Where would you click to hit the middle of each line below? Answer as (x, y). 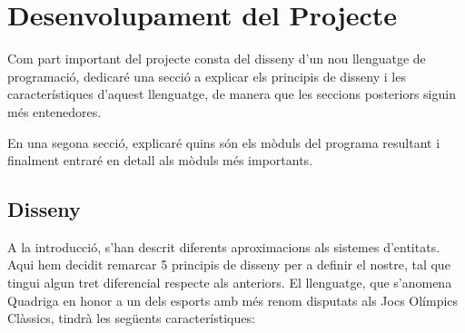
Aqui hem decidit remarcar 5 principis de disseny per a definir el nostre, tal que (229, 264)
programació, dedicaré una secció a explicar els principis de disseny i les (207, 76)
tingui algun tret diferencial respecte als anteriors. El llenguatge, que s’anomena (230, 283)
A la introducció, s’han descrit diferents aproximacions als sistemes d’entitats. (224, 246)
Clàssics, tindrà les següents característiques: (131, 318)
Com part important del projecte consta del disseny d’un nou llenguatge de (217, 59)
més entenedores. (54, 111)
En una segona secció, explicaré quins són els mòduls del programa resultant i (224, 142)
